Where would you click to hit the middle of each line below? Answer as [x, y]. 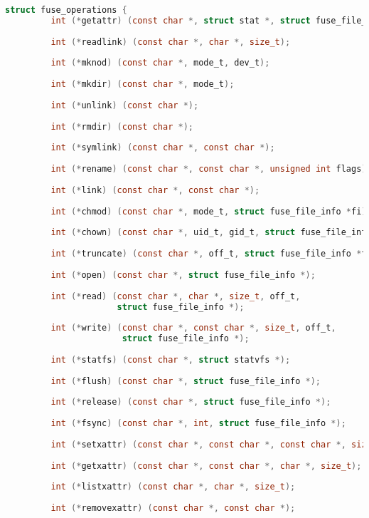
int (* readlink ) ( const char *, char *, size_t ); [171, 42]
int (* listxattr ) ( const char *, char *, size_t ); [173, 487]
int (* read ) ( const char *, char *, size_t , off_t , [176, 296]
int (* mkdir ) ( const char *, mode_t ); [143, 84]
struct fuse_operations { [66, 10]
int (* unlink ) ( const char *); [125, 105]
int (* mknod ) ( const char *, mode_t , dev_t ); [160, 63]
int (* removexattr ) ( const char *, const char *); [173, 508]
